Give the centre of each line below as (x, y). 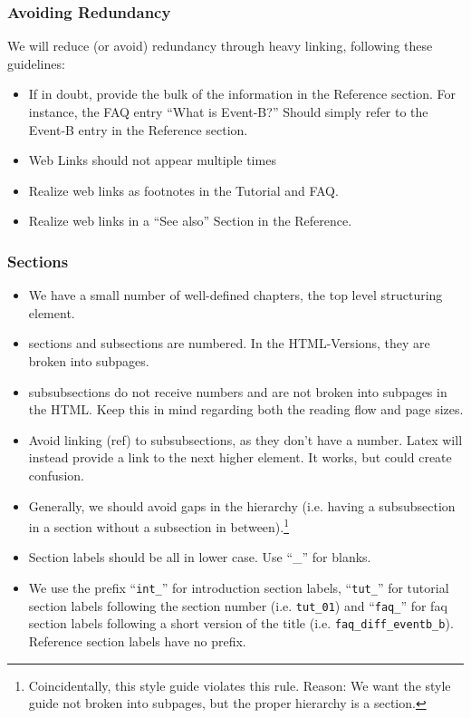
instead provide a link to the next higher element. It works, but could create (240, 457)
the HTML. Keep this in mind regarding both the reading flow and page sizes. (246, 409)
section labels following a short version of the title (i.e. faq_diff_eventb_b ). (241, 623)
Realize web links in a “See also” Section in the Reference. (190, 221)
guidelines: (36, 63)
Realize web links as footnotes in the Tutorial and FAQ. (183, 190)
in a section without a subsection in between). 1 (159, 525)
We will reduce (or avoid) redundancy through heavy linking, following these (220, 46)
